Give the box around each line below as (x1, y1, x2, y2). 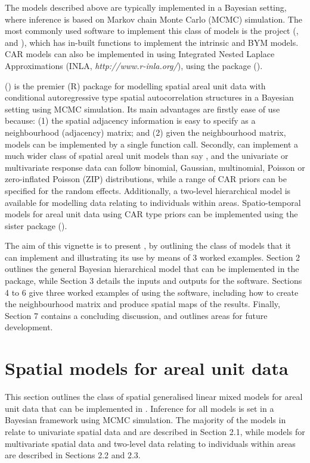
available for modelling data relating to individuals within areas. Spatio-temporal (5, 196, 301, 208)
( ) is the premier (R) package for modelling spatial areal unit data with (5, 79, 266, 92)
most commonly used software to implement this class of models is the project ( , (5, 24, 299, 37)
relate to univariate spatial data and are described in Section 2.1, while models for (5, 425, 305, 437)
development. (5, 321, 53, 333)
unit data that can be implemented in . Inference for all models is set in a (5, 402, 274, 414)
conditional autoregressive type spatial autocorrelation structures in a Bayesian (5, 91, 294, 104)
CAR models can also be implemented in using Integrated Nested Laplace (5, 48, 275, 60)
